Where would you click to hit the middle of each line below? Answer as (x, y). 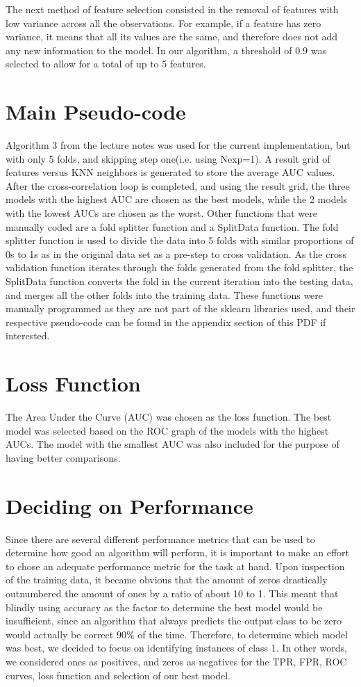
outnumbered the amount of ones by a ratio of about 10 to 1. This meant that (172, 593)
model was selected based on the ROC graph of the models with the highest (167, 430)
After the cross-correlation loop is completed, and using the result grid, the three (178, 185)
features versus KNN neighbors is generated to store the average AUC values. (170, 172)
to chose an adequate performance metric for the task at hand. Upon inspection (175, 566)
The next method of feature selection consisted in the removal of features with (172, 9)
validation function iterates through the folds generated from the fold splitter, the (179, 267)
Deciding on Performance (129, 505)
